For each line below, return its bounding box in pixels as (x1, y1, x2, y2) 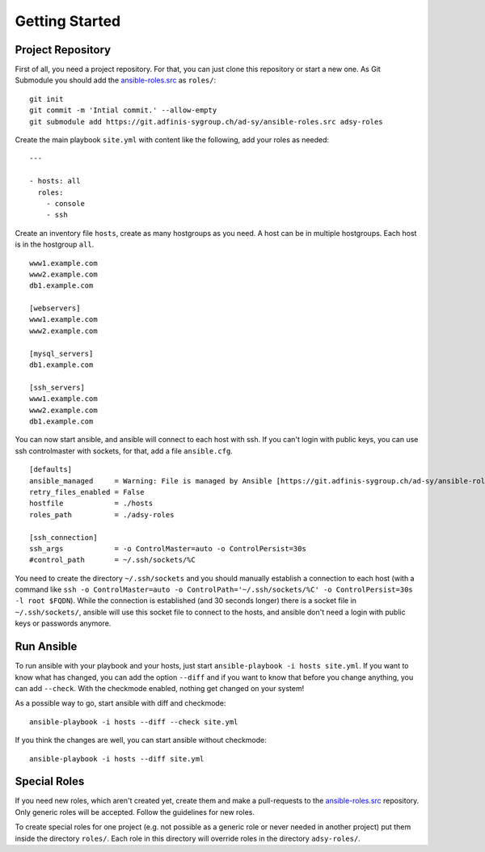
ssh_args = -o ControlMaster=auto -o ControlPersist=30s (29, 544, 306, 553)
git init (29, 94, 64, 103)
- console (45, 199, 85, 208)
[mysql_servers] (29, 348, 94, 358)
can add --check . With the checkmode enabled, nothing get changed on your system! (15, 683, 305, 693)
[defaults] (29, 465, 73, 475)
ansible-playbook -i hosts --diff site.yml (29, 754, 205, 763)
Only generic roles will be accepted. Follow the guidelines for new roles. (15, 807, 255, 816)
